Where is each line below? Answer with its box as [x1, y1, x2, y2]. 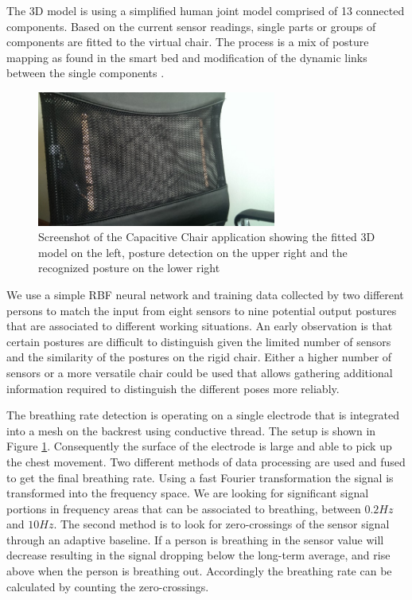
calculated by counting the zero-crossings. [6, 578, 209, 594]
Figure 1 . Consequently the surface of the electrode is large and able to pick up [6, 438, 392, 454]
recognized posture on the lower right [38, 259, 220, 276]
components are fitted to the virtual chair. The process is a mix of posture [6, 33, 369, 50]
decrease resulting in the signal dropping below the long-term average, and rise [6, 547, 391, 563]
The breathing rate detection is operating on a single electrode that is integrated [6, 407, 399, 423]
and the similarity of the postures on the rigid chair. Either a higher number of [6, 349, 392, 365]
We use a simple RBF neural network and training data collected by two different [6, 286, 404, 302]
